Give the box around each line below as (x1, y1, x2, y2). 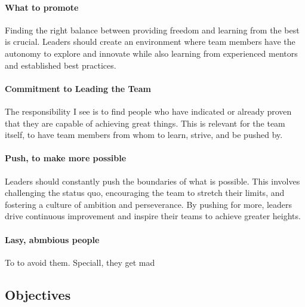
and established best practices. (5, 59, 116, 71)
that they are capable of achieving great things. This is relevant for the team (5, 116, 285, 129)
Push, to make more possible (5, 152, 127, 164)
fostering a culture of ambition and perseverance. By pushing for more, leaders (5, 198, 292, 210)
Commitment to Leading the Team (5, 82, 151, 94)
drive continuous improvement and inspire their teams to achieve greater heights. (5, 210, 301, 222)
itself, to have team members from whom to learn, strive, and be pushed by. (5, 128, 283, 141)
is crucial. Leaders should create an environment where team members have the (5, 35, 295, 48)
